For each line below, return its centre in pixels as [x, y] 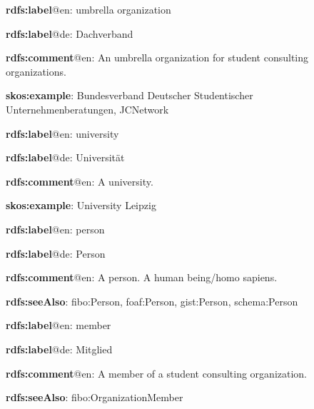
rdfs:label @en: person [55, 229]
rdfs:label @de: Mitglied [59, 349]
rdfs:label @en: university [62, 133]
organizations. [36, 71]
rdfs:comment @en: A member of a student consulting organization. [157, 373]
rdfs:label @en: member [59, 325]
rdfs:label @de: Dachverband [70, 33]
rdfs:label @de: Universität [65, 157]
